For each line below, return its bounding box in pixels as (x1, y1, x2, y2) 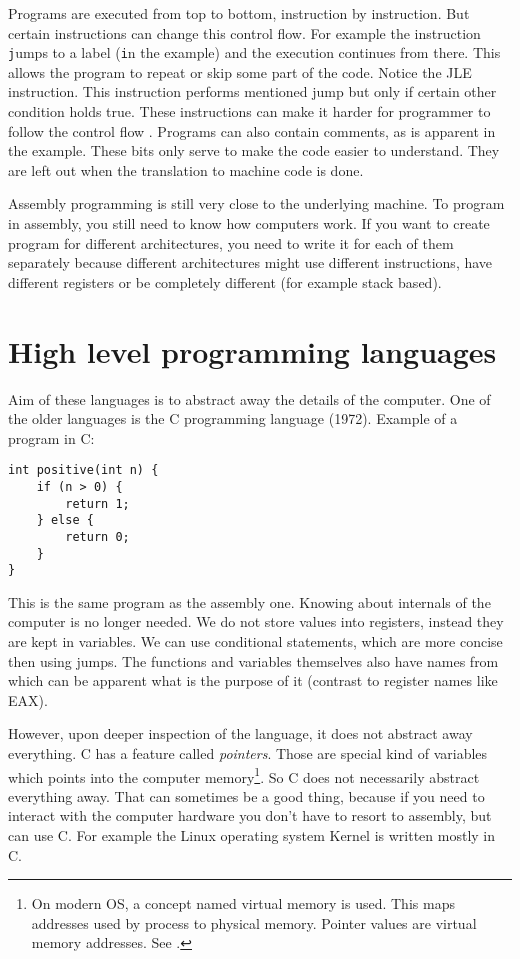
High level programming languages (8, 330, 497, 371)
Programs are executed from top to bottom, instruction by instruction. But (8, 3, 470, 23)
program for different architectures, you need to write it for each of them (8, 232, 454, 253)
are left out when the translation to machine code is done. (8, 159, 364, 180)
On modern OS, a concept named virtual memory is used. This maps (31, 893, 455, 914)
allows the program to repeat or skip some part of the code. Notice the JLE (8, 61, 472, 82)
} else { (36, 513, 94, 528)
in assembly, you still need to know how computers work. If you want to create (8, 213, 490, 233)
